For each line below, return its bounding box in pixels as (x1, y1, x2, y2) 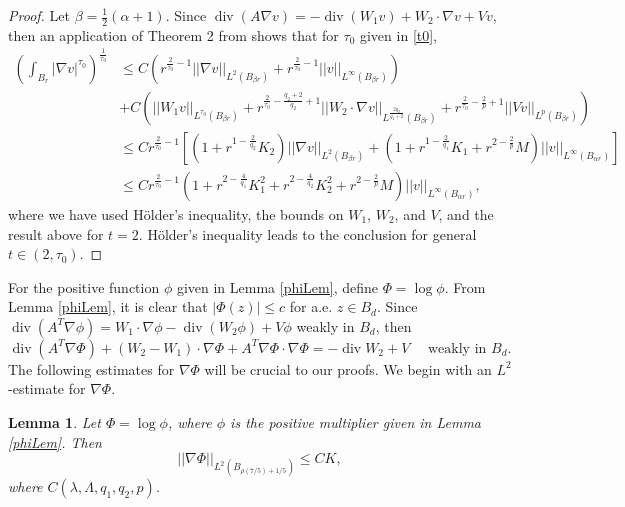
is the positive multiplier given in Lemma (230, 412, 482, 433)
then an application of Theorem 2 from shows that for (8, 24, 339, 45)
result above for (8, 223, 104, 244)
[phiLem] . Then (8, 431, 102, 452)
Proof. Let (8, 5, 70, 25)
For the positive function (8, 276, 160, 297)
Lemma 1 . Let (8, 412, 101, 433)
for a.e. (289, 296, 333, 317)
